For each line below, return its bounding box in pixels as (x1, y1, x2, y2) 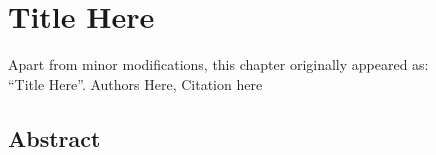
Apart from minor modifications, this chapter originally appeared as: (8, 54, 429, 75)
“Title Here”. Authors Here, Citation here (8, 73, 263, 94)
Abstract (8, 122, 101, 153)
